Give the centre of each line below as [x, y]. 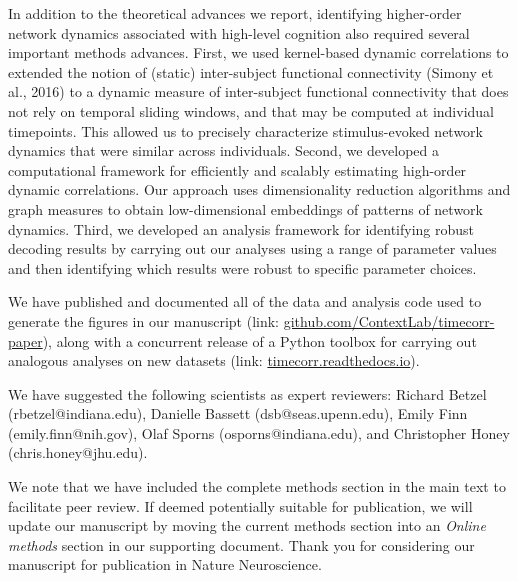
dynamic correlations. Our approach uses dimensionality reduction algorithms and [259, 189]
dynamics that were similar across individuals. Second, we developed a [223, 150]
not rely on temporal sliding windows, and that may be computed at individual [251, 110]
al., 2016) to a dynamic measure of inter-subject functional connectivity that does [258, 91]
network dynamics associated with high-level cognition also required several [239, 32]
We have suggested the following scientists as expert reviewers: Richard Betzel [247, 393]
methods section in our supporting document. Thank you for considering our [241, 544]
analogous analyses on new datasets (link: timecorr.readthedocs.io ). [214, 360]
